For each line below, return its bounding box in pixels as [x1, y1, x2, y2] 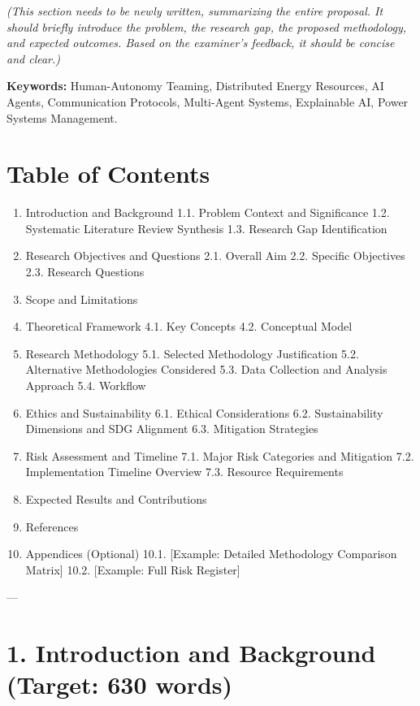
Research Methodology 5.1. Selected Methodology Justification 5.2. [25, 344, 359, 362]
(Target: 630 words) [6, 668, 233, 701]
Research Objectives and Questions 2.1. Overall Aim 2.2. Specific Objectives [25, 247, 405, 264]
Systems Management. [6, 109, 118, 126]
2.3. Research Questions [25, 263, 145, 280]
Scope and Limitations [25, 290, 138, 307]
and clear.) [6, 50, 61, 67]
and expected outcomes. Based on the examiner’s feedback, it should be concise [6, 34, 395, 51]
